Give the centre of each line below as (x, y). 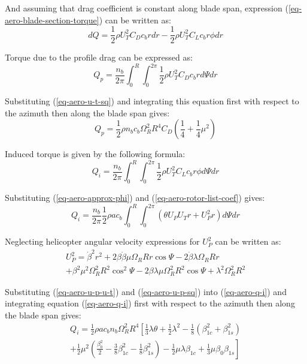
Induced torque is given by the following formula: (95, 154)
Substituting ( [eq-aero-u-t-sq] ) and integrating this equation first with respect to (152, 101)
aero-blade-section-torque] (52, 19)
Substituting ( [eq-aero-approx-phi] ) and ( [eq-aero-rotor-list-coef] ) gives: (135, 198)
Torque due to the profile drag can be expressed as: (99, 57)
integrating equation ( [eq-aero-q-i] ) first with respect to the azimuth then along (150, 303)
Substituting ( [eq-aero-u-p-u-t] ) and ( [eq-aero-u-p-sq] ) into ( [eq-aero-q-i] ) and (146, 291)
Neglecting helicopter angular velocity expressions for (102, 241)
